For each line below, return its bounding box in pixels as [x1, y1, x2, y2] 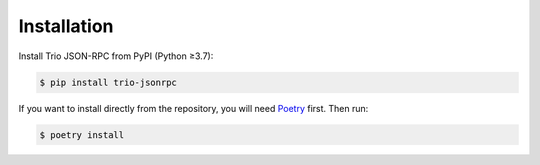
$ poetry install [39, 129, 125, 140]
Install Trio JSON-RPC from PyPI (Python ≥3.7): [18, 50, 214, 62]
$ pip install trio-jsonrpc [39, 76, 177, 88]
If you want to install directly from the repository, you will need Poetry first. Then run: [18, 102, 369, 114]
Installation [18, 15, 114, 37]
